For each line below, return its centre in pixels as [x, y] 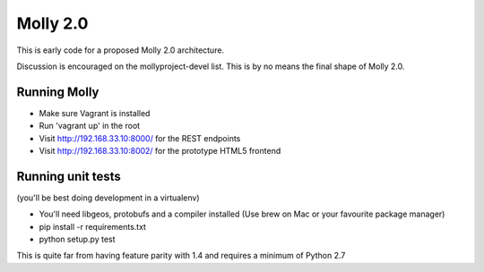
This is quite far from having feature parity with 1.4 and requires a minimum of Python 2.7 [181, 256]
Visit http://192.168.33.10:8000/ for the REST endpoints [140, 138]
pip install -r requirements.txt [93, 226]
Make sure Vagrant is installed [95, 113]
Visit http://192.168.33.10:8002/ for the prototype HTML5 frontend [160, 151]
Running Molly [58, 92]
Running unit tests [69, 176]
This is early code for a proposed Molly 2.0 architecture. [120, 50]
